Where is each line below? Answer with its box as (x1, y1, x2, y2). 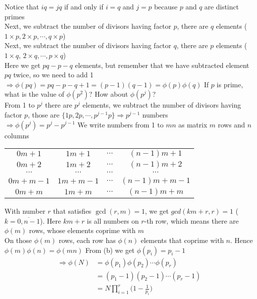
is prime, (216, 79, 243, 89)
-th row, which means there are (144, 215, 239, 226)
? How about (89, 89, 128, 99)
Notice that (4, 1, 39, 11)
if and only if (64, 1, 103, 11)
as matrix (178, 119, 207, 129)
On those (4, 235, 32, 245)
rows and (217, 119, 245, 129)
